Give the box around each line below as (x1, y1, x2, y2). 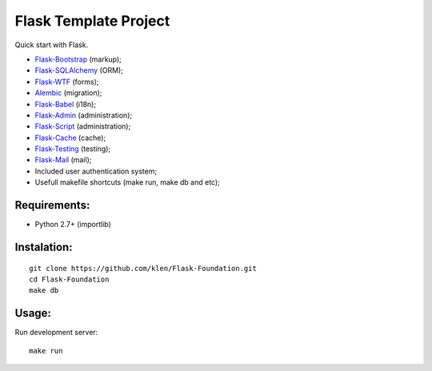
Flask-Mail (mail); (34, 155, 92, 165)
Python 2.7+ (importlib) (34, 220, 112, 229)
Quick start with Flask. (14, 40, 89, 50)
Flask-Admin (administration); (34, 110, 132, 120)
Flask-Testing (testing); (34, 144, 111, 154)
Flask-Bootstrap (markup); (34, 54, 122, 64)
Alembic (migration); (34, 88, 102, 98)
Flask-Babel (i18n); (34, 99, 96, 109)
